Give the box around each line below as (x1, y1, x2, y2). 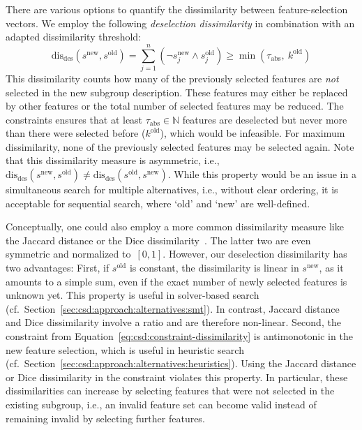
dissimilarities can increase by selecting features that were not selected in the (6, 383, 335, 398)
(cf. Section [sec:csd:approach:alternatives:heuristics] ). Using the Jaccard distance (6, 356, 356, 371)
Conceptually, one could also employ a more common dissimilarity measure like (6, 219, 344, 234)
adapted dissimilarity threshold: (6, 29, 142, 44)
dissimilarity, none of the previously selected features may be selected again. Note (6, 139, 354, 154)
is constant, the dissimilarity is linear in (129, 260, 299, 275)
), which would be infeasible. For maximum (160, 126, 345, 140)
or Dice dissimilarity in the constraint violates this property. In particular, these (6, 369, 348, 384)
